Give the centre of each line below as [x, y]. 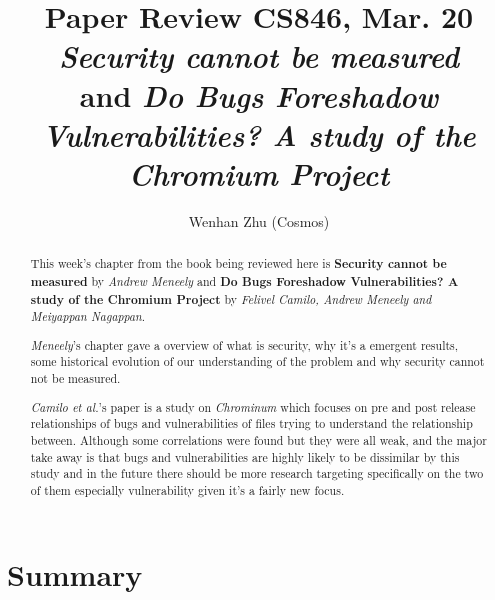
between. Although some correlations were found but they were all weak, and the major [258, 439]
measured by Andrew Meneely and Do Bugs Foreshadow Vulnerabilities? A [244, 281]
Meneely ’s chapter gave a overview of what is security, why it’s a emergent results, [244, 344]
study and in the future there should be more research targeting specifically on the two [257, 473]
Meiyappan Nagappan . [88, 316]
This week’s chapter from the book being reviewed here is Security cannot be [238, 264]
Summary [75, 573]
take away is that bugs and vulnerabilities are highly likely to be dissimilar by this [245, 456]
